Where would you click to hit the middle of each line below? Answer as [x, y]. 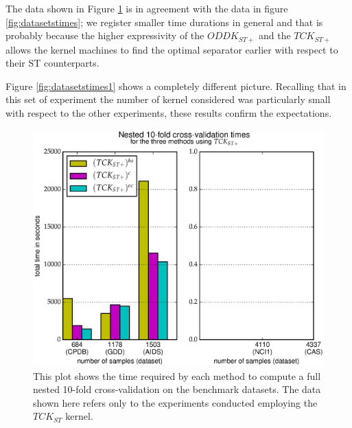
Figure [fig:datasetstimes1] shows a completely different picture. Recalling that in [176, 86]
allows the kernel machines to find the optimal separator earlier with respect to [172, 49]
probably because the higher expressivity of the [105, 35]
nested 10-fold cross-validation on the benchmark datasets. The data [177, 389]
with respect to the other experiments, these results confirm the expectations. [169, 113]
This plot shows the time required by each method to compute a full [177, 375]
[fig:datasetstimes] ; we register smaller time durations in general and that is [164, 22]
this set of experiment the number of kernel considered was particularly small [168, 99]
